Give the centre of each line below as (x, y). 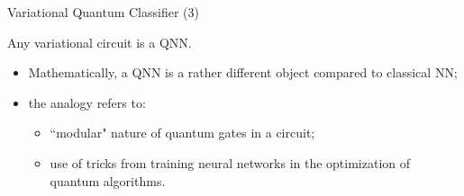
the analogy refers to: (87, 102)
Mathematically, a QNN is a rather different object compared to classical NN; (243, 72)
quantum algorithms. (108, 180)
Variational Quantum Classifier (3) (103, 12)
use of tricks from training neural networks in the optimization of (230, 162)
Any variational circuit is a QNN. (100, 42)
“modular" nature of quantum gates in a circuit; (182, 133)
